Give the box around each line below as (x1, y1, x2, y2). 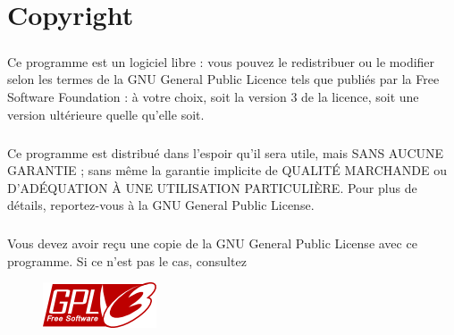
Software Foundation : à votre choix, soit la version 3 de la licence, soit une (7, 87, 419, 105)
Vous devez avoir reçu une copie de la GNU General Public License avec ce (7, 234, 417, 253)
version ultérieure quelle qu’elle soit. (7, 105, 205, 123)
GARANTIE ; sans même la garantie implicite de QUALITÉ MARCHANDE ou (7, 161, 448, 180)
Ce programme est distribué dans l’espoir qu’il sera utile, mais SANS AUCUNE (7, 143, 444, 162)
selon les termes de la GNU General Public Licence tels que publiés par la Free (7, 70, 440, 88)
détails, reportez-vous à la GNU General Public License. (7, 196, 315, 214)
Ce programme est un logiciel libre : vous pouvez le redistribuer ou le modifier (7, 52, 435, 71)
